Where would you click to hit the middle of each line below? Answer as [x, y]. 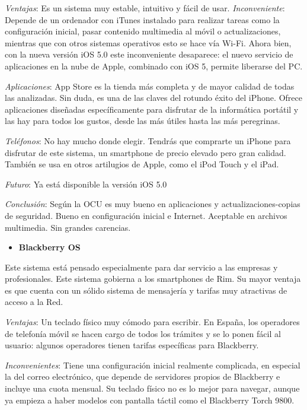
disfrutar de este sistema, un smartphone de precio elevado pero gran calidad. [145, 152]
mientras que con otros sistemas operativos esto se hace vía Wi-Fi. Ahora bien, [148, 42]
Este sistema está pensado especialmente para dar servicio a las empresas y [141, 267]
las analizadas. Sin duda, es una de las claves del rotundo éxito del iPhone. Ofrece [153, 98]
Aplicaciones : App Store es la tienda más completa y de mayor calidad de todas [150, 86]
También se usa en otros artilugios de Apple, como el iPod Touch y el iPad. [142, 164]
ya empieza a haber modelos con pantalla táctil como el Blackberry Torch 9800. [150, 400]
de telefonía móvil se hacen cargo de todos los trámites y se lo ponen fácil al [143, 333]
